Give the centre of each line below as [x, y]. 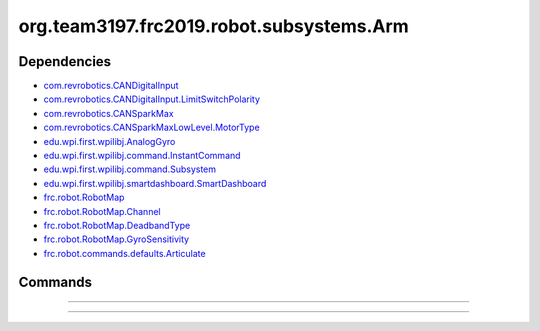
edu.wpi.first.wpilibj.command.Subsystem [130, 169]
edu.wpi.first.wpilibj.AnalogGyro [109, 141]
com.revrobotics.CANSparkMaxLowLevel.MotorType [151, 127]
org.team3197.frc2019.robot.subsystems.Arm [213, 26]
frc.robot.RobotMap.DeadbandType [117, 225]
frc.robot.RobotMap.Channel [102, 211]
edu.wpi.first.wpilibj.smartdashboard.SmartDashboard [155, 183]
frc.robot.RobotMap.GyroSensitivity [116, 239]
